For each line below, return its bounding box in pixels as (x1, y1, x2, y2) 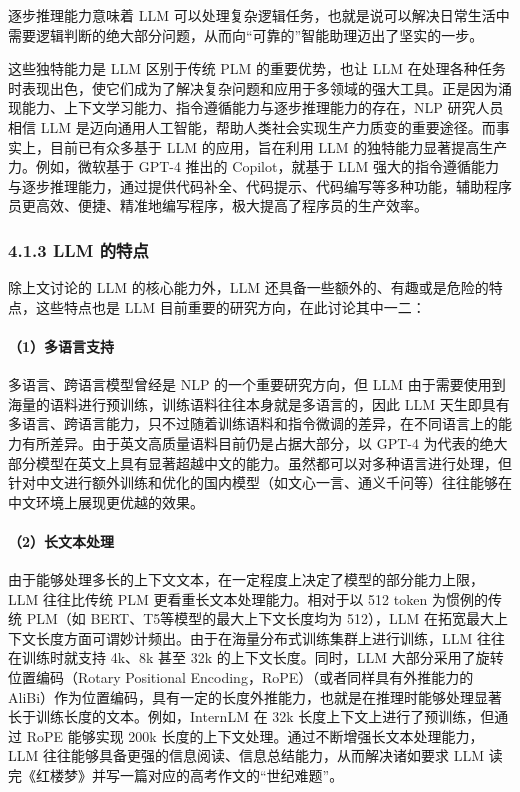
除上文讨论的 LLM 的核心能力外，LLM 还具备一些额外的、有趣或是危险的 (8, 277, 489, 298)
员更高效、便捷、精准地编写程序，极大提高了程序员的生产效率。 (8, 195, 428, 216)
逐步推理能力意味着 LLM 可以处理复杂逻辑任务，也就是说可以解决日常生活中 (8, 5, 510, 25)
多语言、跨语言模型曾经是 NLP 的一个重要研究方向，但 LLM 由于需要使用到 (8, 374, 506, 395)
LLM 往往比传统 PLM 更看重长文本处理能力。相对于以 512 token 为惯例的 (8, 588, 488, 609)
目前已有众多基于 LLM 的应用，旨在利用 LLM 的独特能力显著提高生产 (49, 136, 508, 157)
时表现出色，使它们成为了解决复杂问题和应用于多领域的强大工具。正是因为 (8, 77, 498, 98)
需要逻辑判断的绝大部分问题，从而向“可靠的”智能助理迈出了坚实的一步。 (8, 24, 484, 45)
